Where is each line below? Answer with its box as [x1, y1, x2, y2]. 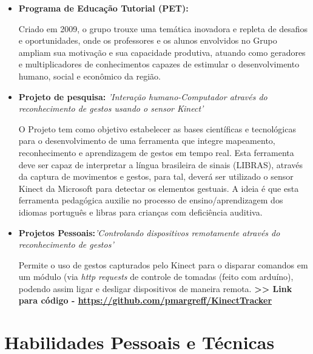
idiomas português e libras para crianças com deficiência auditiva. [18, 205, 263, 218]
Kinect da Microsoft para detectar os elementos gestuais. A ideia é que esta [18, 182, 299, 194]
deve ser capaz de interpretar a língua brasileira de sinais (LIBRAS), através [18, 158, 303, 171]
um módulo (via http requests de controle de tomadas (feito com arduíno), [18, 270, 294, 283]
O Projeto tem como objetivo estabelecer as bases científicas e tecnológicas [18, 122, 296, 135]
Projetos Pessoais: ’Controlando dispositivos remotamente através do [18, 226, 280, 239]
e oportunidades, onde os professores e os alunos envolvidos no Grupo [18, 34, 277, 47]
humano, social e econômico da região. [18, 69, 161, 82]
